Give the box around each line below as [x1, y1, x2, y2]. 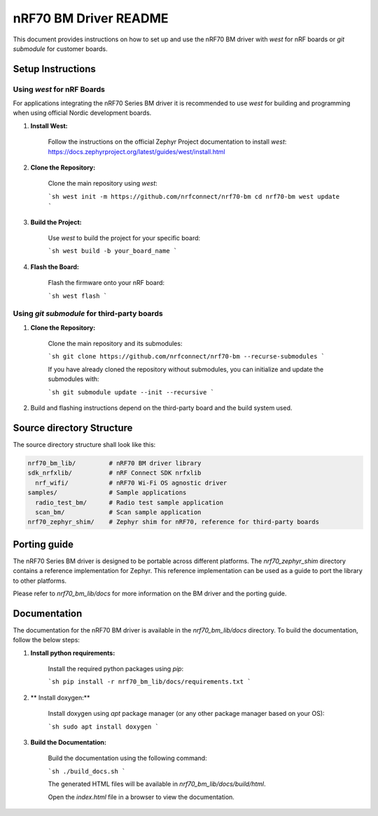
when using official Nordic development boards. [13, 109, 152, 117]
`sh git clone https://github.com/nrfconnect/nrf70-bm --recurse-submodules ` [48, 352, 325, 361]
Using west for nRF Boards [13, 84, 105, 94]
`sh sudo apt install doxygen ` [48, 722, 159, 731]
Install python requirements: [30, 649, 115, 657]
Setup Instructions [13, 63, 96, 75]
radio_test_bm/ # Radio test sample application [35, 498, 224, 506]
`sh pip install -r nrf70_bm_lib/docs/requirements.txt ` [48, 678, 251, 686]
